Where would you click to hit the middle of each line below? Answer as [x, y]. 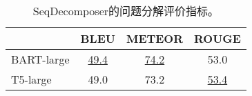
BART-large [40, 59]
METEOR [155, 38]
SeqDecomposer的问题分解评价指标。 [126, 11]
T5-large [31, 79]
